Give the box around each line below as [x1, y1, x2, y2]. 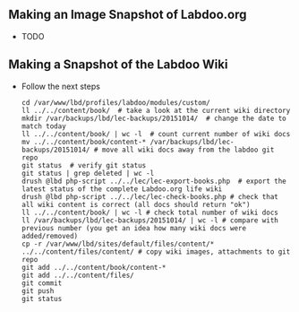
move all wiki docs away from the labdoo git [101, 145, 275, 154]
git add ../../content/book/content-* [21, 263, 167, 272]
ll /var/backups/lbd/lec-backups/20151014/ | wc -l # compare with [21, 215, 278, 225]
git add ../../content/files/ [21, 271, 135, 280]
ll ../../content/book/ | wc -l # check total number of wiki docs [21, 208, 278, 217]
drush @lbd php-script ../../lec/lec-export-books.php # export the [21, 177, 287, 186]
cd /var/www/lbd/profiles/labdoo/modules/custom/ [21, 98, 211, 107]
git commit [21, 278, 63, 288]
